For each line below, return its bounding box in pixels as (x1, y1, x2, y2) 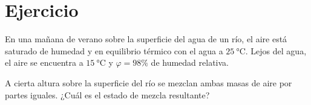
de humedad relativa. (151, 56, 229, 69)
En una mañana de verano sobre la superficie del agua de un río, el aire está (5, 33, 287, 45)
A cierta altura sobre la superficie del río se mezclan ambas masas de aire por (5, 76, 292, 89)
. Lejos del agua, (245, 44, 307, 57)
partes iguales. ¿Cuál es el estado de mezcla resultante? (5, 88, 210, 101)
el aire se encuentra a (5, 56, 83, 69)
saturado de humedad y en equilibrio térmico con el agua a (5, 44, 223, 57)
